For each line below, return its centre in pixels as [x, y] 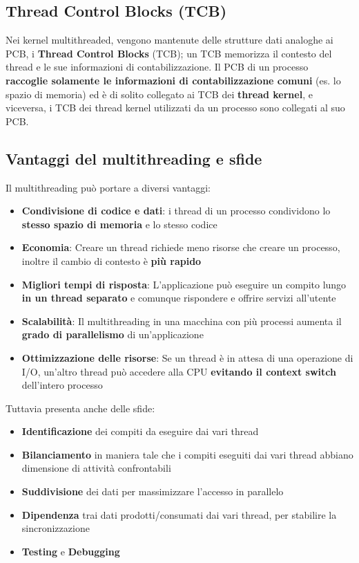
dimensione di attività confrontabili [96, 468]
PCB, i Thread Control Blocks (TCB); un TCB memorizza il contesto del [169, 53]
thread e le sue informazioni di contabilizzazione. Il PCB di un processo [157, 67]
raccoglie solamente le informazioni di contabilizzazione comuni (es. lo [173, 80]
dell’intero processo [62, 385]
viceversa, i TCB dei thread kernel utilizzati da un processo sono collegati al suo [175, 108]
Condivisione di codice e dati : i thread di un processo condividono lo [176, 211]
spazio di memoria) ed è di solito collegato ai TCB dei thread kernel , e [159, 94]
